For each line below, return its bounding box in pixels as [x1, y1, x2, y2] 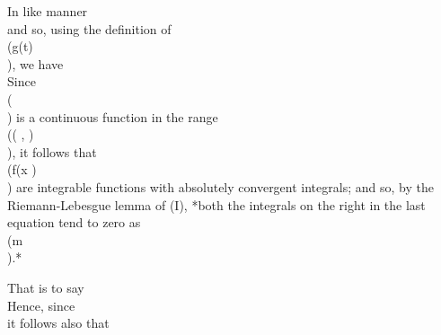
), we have [7, 54, 64, 73]
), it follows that [7, 142, 97, 161]
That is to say [7, 278, 84, 296]
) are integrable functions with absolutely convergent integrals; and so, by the [7, 177, 434, 196]
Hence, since [7, 295, 75, 314]
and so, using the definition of [7, 19, 172, 38]
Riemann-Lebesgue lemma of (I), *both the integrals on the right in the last [7, 195, 426, 214]
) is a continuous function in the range [7, 107, 218, 126]
